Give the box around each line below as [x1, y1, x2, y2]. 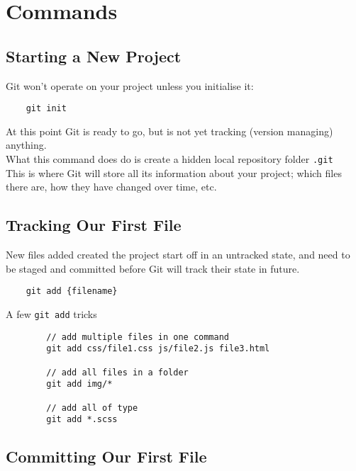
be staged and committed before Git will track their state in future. [6, 261, 300, 276]
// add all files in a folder [46, 367, 189, 378]
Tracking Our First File [6, 214, 182, 236]
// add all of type [46, 402, 138, 413]
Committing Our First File [6, 446, 207, 467]
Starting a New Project [6, 45, 182, 67]
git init [26, 103, 67, 114]
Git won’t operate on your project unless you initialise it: [6, 78, 254, 93]
